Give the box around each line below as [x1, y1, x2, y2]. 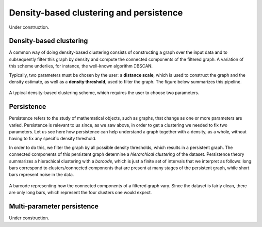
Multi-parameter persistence [9, 202, 99, 211]
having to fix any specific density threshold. [9, 136, 97, 142]
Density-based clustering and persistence [9, 7, 183, 18]
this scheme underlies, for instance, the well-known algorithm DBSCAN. [9, 63, 153, 69]
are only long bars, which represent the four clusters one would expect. [9, 190, 152, 195]
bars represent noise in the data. [9, 172, 74, 178]
